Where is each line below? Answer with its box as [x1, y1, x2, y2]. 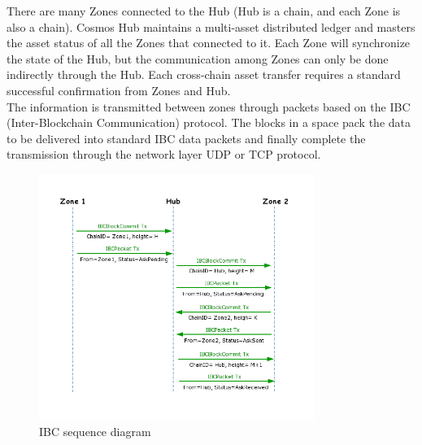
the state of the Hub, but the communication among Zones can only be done [7, 50, 389, 67]
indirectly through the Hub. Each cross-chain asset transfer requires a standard [7, 66, 401, 83]
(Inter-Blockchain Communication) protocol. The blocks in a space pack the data [7, 114, 411, 131]
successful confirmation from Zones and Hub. [7, 81, 231, 98]
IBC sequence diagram [39, 422, 151, 439]
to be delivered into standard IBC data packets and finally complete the [7, 129, 366, 146]
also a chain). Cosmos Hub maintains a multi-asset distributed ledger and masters [7, 18, 415, 35]
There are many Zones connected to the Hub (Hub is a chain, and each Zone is [7, 2, 401, 19]
